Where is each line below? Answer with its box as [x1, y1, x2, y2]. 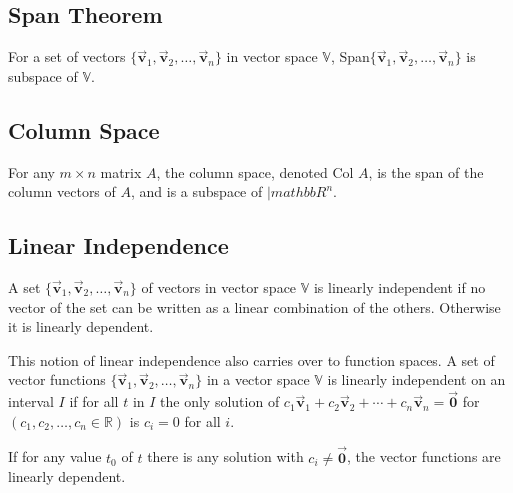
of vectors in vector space [141, 276, 297, 297]
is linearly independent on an [327, 369, 506, 390]
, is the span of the [368, 161, 484, 182]
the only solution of [160, 391, 280, 412]
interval [8, 391, 54, 412]
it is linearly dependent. [8, 316, 154, 337]
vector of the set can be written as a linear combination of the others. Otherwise [8, 296, 501, 317]
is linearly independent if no [313, 276, 486, 297]
